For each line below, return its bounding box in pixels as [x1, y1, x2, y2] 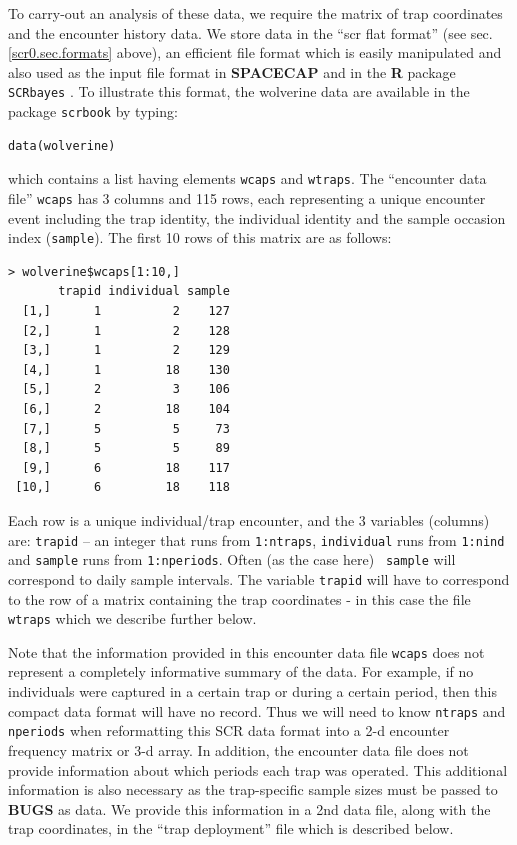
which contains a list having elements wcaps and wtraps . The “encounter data [8, 168, 487, 189]
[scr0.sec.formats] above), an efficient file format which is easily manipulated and [8, 42, 502, 63]
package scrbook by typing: [8, 101, 178, 122]
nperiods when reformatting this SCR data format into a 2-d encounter [8, 720, 450, 741]
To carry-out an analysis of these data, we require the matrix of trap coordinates [8, 3, 503, 23]
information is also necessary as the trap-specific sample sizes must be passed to [8, 779, 498, 800]
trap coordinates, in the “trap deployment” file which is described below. [8, 818, 454, 839]
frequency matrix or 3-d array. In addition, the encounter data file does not [8, 739, 469, 760]
